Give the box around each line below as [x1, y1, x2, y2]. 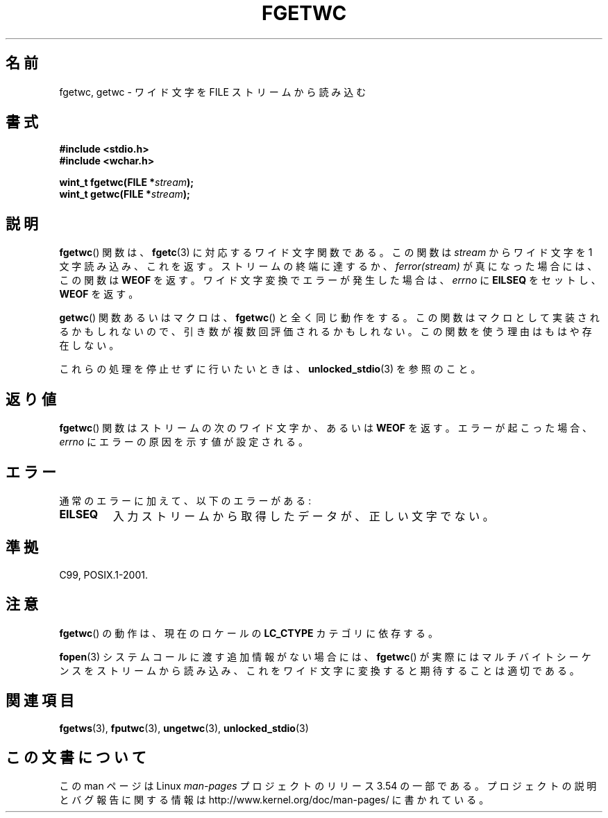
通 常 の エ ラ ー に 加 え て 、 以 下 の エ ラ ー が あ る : [59, 494, 312, 506]
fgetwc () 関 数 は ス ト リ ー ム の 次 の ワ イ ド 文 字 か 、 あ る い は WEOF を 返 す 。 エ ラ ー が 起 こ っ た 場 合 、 [59, 422, 593, 434]
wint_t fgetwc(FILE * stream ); [59, 176, 194, 189]
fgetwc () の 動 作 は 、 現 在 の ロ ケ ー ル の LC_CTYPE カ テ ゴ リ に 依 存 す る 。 [59, 627, 438, 639]
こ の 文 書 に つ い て [6, 748, 146, 766]
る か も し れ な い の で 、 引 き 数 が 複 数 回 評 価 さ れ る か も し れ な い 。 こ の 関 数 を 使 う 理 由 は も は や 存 [59, 325, 592, 338]
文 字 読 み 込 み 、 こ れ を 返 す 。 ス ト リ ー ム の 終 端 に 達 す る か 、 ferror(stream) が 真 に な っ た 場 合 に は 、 [59, 260, 598, 273]
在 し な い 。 [59, 339, 119, 352]
